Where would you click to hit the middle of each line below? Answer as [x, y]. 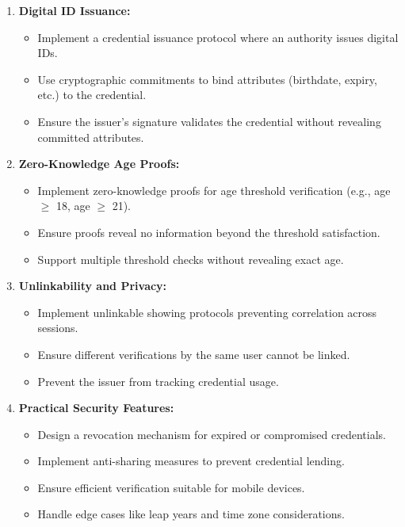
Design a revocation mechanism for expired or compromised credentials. [212, 434]
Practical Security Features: [96, 408]
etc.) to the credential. [92, 95]
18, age [73, 206]
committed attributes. [91, 137]
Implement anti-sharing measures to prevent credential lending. [191, 461]
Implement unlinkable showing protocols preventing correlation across [207, 312]
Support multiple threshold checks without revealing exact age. [191, 259]
